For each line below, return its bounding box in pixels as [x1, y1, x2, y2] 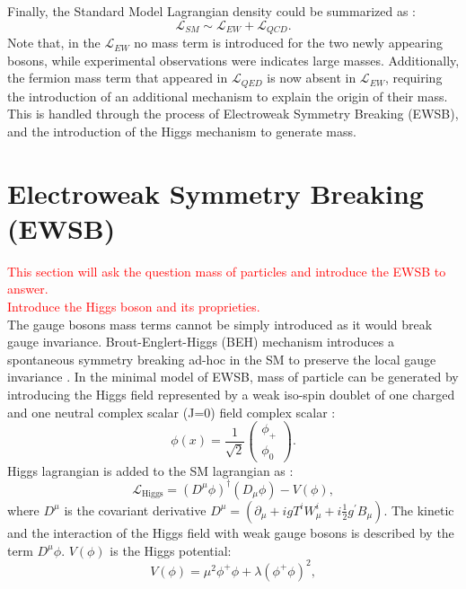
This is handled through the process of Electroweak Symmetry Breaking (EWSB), [7, 104, 459, 123]
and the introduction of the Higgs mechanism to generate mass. [7, 121, 356, 140]
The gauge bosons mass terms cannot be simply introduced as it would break [7, 314, 433, 333]
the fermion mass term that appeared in [7, 68, 228, 87]
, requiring [384, 68, 443, 87]
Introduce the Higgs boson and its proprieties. [7, 296, 260, 315]
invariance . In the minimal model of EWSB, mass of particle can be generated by [7, 367, 459, 386]
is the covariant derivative [64, 500, 207, 519]
